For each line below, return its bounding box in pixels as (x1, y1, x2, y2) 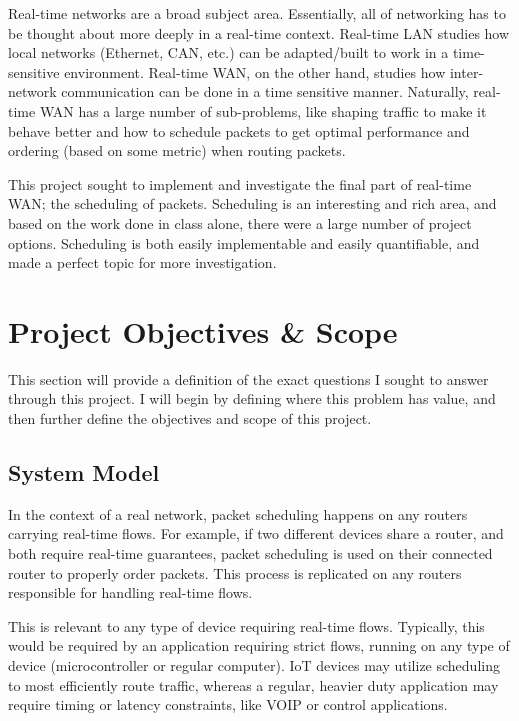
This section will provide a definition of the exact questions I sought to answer (8, 368, 489, 389)
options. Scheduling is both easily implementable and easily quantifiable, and (8, 232, 480, 253)
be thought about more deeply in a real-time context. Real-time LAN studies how (8, 22, 510, 43)
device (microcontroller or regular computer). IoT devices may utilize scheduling (8, 654, 500, 675)
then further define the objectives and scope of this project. (8, 408, 372, 429)
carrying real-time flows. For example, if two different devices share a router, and (8, 523, 504, 544)
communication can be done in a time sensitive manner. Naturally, (61, 81, 469, 102)
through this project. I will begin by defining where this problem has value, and (8, 388, 496, 409)
